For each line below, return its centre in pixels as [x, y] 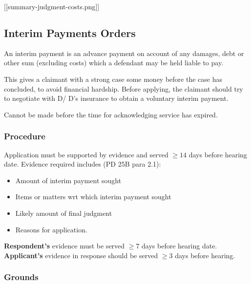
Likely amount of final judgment [64, 213]
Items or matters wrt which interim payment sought [93, 197]
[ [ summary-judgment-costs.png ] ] [52, 6]
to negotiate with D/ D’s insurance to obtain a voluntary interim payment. [116, 98]
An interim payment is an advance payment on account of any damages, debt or [124, 53]
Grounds [21, 277]
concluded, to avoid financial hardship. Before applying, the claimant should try [124, 88]
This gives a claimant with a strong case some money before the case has [113, 79]
